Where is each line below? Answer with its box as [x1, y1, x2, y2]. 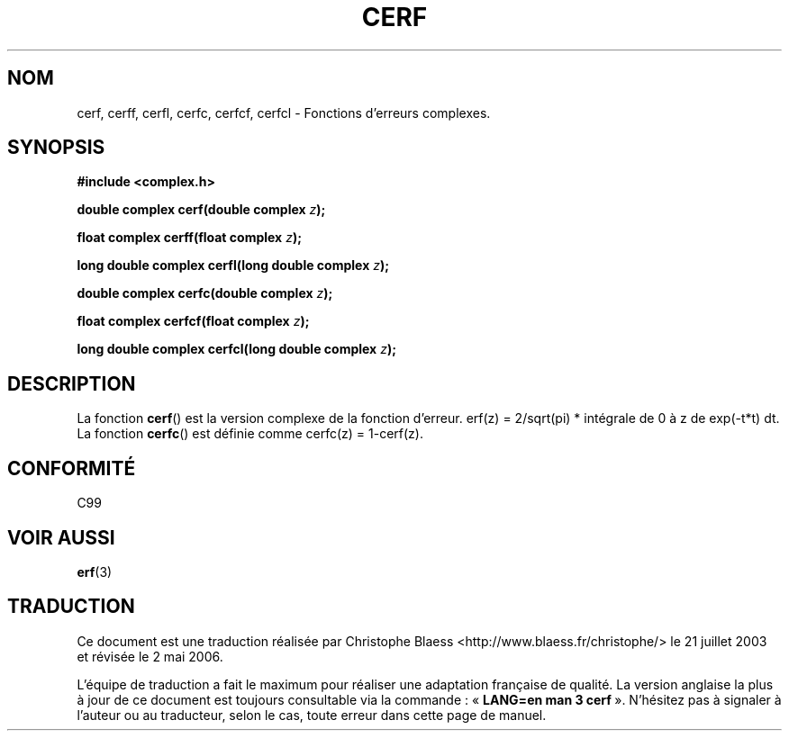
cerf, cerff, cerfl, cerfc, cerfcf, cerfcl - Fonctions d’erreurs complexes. [77, 104, 491, 121]
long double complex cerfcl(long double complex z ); [77, 341, 396, 357]
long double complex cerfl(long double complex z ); [77, 257, 390, 274]
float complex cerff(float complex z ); [77, 229, 302, 246]
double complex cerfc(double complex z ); [77, 285, 333, 301]
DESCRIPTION [7, 372, 136, 395]
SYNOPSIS [7, 136, 105, 159]
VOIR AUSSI [7, 526, 115, 549]
